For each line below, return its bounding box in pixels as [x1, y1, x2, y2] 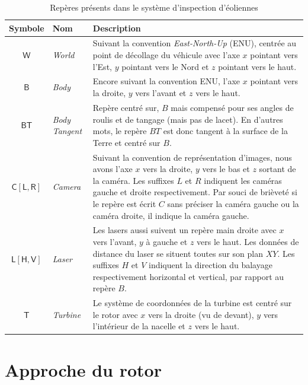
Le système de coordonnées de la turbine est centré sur [92, 297, 292, 309]
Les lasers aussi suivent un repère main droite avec [92, 224, 277, 236]
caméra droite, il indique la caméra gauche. [92, 209, 249, 221]
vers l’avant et [135, 87, 187, 99]
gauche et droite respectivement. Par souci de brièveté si [92, 186, 297, 198]
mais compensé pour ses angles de [171, 101, 294, 113]
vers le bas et [202, 163, 250, 175]
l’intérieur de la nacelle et [92, 320, 185, 332]
